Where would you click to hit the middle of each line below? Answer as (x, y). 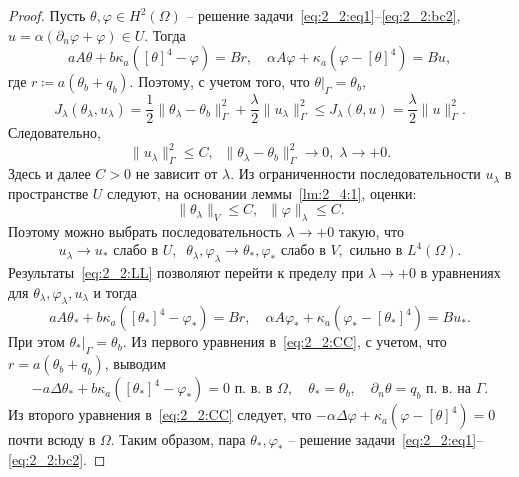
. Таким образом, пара (178, 439)
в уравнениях (460, 272)
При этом (36, 341)
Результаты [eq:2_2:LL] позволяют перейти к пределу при (186, 272)
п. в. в (253, 389)
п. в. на (448, 389)
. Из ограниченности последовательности (355, 173)
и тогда (115, 291)
